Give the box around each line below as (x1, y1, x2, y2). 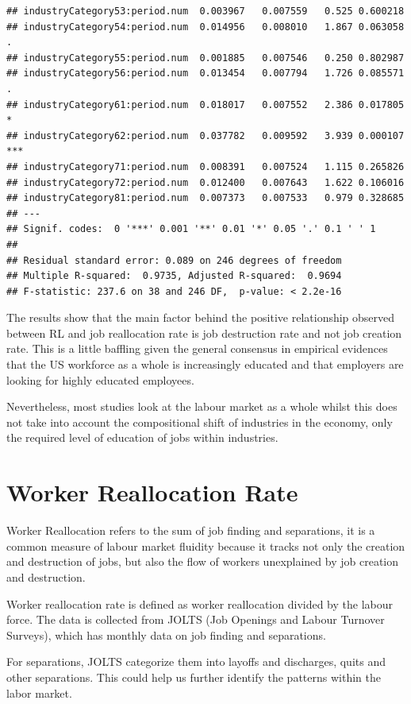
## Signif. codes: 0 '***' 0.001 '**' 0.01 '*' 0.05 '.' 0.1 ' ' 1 (6, 223, 376, 235)
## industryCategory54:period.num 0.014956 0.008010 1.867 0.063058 (6, 21, 405, 33)
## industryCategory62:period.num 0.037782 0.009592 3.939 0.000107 (6, 130, 405, 141)
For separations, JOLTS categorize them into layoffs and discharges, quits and (6, 653, 386, 670)
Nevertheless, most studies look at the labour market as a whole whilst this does (6, 398, 398, 415)
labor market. (6, 684, 72, 701)
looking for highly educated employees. (6, 371, 194, 388)
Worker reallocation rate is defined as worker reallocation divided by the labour (6, 595, 394, 612)
